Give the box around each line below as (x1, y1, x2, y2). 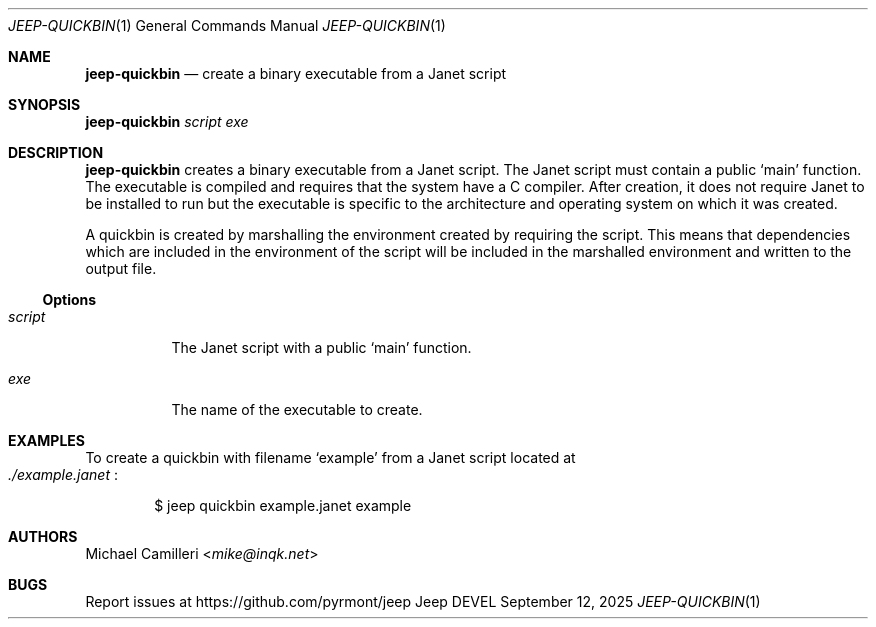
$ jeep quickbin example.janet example (154, 497, 412, 514)
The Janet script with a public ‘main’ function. (171, 339, 472, 356)
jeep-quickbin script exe (85, 113, 249, 130)
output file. (85, 260, 157, 277)
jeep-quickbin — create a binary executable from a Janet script (85, 65, 507, 82)
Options (42, 291, 97, 308)
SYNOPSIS (8, 96, 81, 113)
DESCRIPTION (8, 144, 104, 161)
